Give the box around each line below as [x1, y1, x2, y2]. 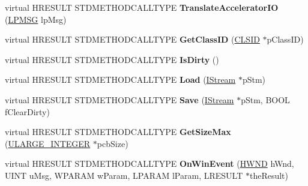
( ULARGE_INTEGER [5, 137, 91, 149]
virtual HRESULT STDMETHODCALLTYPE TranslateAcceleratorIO [5, 1, 279, 13]
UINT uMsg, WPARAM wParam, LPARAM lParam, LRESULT [5, 169, 243, 181]
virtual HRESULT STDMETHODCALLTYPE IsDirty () [5, 53, 219, 65]
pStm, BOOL [241, 93, 290, 106]
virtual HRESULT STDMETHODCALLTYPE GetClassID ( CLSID [5, 33, 260, 46]
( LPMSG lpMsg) [5, 13, 67, 25]
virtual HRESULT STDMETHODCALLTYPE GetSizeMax [5, 125, 231, 138]
